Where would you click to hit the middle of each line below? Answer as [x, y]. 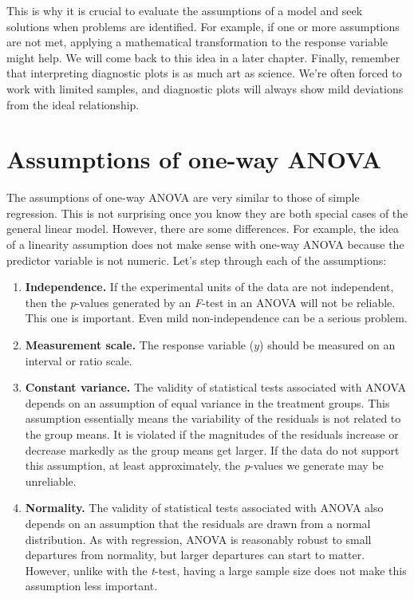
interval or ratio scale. [79, 360]
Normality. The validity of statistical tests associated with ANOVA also [204, 508]
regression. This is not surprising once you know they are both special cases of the [207, 213]
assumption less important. [91, 586]
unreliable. [51, 481]
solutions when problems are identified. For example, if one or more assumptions [203, 26]
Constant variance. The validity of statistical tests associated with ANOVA [216, 387]
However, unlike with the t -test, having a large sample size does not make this [216, 570]
